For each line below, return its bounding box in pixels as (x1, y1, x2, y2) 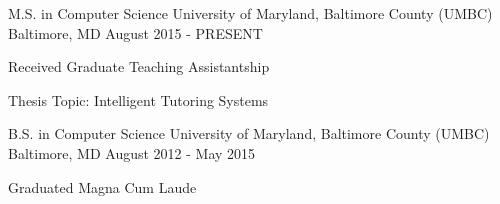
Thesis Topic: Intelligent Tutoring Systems (8, 89, 269, 110)
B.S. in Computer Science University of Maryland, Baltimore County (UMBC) (8, 123, 490, 144)
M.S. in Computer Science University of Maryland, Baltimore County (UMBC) (8, 3, 493, 23)
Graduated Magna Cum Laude (8, 176, 197, 197)
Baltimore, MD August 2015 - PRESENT (8, 22, 263, 43)
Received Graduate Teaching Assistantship (8, 56, 270, 77)
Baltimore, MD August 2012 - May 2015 (8, 142, 256, 163)
